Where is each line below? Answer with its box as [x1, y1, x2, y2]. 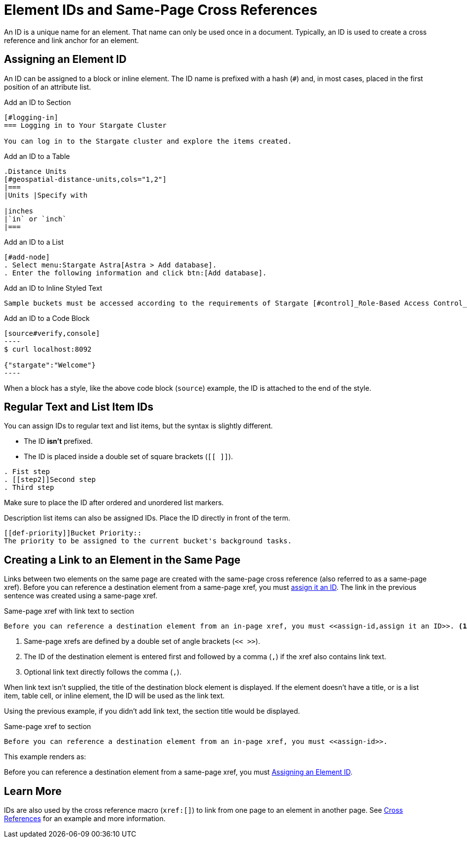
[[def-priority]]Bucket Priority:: [4, 529, 142, 537]
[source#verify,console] [4, 329, 100, 337]
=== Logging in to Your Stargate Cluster [4, 121, 167, 129]
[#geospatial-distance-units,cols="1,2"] [4, 175, 167, 183]
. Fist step [4, 468, 50, 476]
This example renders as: [4, 752, 86, 761]
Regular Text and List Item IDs [4, 401, 154, 414]
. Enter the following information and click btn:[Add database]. [4, 268, 267, 277]
